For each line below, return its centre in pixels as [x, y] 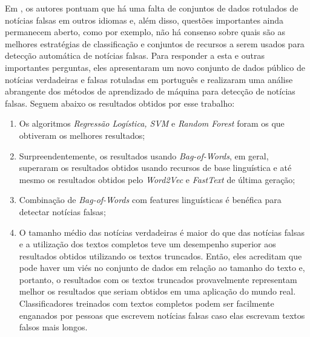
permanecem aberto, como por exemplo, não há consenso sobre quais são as [145, 32]
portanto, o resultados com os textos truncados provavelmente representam [158, 279]
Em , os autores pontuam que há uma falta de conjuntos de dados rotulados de [152, 8]
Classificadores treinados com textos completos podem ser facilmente [147, 303]
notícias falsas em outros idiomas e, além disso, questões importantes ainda [144, 20]
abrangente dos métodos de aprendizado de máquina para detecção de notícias [150, 91]
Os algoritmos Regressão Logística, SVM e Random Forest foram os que [152, 123]
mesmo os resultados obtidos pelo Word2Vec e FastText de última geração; [157, 179]
